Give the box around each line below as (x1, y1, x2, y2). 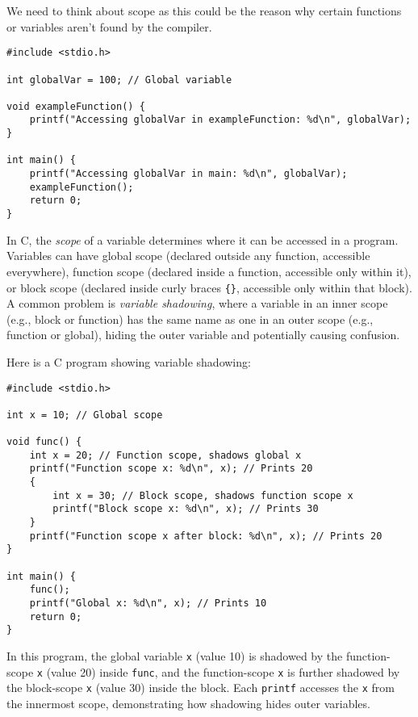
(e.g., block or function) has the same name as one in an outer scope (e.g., (6, 310, 374, 327)
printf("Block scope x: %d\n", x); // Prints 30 (52, 503, 319, 515)
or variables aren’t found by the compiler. (6, 18, 212, 35)
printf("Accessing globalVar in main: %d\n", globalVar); (29, 168, 348, 180)
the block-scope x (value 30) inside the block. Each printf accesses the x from (6, 679, 395, 696)
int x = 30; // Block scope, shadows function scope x (52, 489, 353, 501)
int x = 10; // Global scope (6, 409, 163, 421)
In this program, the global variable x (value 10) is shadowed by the (6, 648, 343, 664)
